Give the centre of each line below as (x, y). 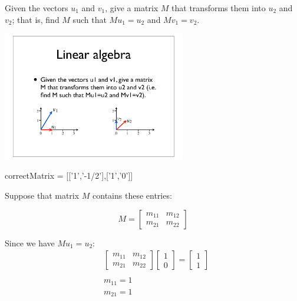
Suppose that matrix (42, 195)
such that (90, 19)
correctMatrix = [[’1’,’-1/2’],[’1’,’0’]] (69, 175)
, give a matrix (132, 8)
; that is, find (36, 19)
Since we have (30, 243)
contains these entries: (132, 195)
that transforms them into (219, 8)
